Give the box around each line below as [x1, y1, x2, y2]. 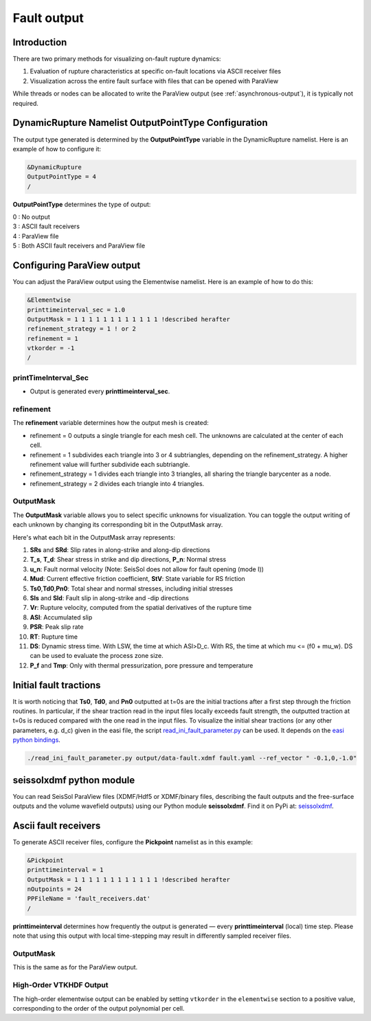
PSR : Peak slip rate [30, 623, 84, 631]
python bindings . [12, 736, 61, 744]
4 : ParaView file [12, 232, 59, 240]
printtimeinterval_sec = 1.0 [27, 306, 126, 314]
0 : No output [12, 213, 51, 221]
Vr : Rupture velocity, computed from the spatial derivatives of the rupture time [30, 604, 252, 612]
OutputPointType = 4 [27, 173, 96, 181]
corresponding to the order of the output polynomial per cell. [12, 1004, 185, 1012]
